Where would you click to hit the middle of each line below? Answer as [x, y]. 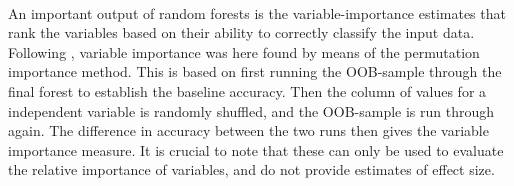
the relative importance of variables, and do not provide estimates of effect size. [251, 169]
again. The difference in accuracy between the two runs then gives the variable [248, 130]
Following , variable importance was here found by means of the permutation [244, 51]
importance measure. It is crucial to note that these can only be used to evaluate [256, 149]
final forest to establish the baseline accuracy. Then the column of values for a [247, 90]
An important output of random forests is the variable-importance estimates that [257, 12]
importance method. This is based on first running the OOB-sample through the [255, 71]
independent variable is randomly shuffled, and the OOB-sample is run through [251, 110]
